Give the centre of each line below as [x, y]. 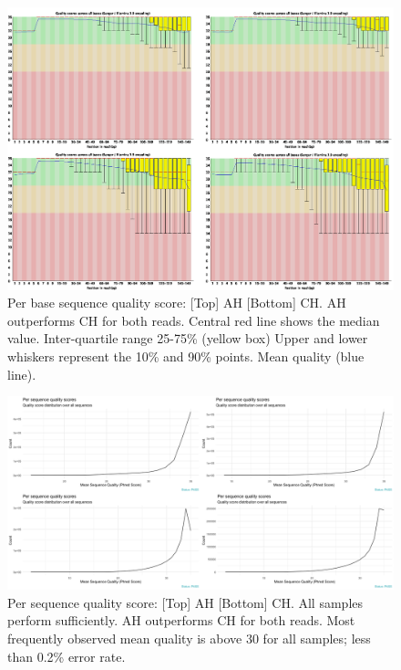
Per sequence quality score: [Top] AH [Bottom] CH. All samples [185, 602]
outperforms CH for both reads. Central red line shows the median [194, 320]
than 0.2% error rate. [67, 656]
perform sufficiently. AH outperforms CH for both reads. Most [181, 620]
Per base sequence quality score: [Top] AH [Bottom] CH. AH [177, 303]
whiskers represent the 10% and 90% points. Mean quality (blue [186, 356]
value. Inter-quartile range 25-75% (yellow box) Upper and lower [188, 338]
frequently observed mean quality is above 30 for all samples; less [189, 638]
